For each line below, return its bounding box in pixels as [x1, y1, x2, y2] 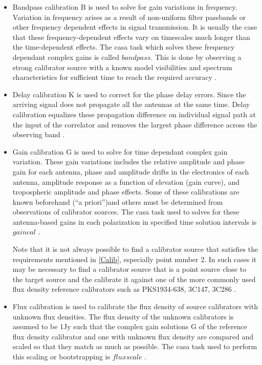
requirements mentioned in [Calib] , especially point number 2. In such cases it [12, 253, 257, 264]
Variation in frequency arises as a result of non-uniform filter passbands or [12, 11, 246, 22]
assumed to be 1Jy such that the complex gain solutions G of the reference [12, 321, 247, 332]
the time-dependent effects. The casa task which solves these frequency [12, 41, 235, 52]
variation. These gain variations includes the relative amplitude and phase [12, 156, 245, 167]
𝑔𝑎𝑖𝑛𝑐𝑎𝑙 [12, 229, 36, 237]
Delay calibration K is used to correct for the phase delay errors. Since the [12, 89, 246, 99]
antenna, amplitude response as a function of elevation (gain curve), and [12, 176, 240, 187]
